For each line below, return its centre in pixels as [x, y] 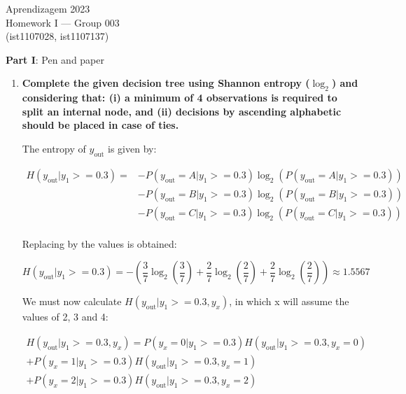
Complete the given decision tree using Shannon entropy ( [166, 83]
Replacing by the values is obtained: [99, 243]
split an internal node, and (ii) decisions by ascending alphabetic [182, 111]
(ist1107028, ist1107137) [57, 36]
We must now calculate [72, 301]
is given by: [132, 148]
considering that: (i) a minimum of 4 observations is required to [180, 98]
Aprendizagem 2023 [48, 8]
